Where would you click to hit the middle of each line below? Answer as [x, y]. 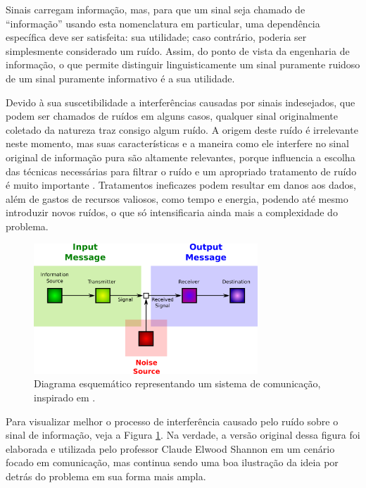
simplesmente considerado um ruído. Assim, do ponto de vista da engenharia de [178, 50]
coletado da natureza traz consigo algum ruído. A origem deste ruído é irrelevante [182, 129]
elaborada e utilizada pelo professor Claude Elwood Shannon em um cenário [170, 448]
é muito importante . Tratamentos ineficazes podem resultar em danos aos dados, [181, 185]
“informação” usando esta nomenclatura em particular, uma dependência [163, 23]
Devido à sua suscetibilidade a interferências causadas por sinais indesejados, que [181, 102]
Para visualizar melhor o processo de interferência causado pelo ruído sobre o [172, 421]
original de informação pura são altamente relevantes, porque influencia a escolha [181, 157]
